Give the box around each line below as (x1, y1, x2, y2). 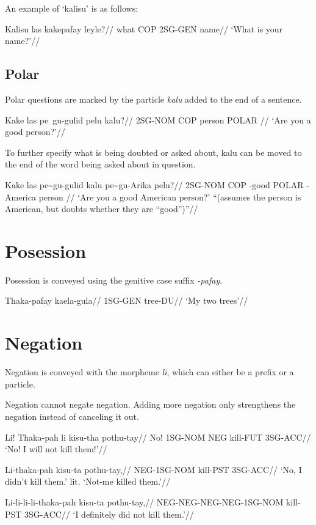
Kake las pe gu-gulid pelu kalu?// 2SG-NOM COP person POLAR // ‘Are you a (5, 113, 311, 126)
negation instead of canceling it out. (5, 409, 139, 422)
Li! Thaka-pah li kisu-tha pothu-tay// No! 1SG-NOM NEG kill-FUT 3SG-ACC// (5, 430, 311, 443)
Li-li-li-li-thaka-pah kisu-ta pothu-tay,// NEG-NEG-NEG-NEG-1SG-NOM (5, 495, 284, 508)
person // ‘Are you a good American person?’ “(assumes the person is (38, 190, 301, 203)
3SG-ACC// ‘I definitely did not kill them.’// (24, 507, 194, 520)
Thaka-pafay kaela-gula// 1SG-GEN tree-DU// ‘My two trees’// (5, 294, 248, 307)
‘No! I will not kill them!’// (5, 442, 107, 455)
